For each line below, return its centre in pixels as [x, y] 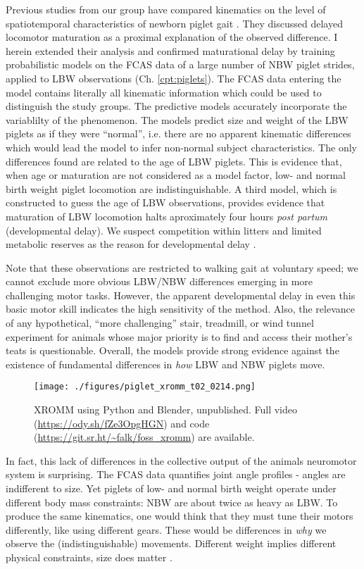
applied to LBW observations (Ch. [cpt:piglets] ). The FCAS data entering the [174, 78]
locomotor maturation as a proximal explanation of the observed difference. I [172, 37]
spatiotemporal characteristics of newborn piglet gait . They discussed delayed [174, 23]
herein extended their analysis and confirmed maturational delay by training [170, 50]
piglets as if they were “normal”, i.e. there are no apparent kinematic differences [178, 133]
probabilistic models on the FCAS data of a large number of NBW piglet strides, [180, 64]
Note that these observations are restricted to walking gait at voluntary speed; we [182, 267]
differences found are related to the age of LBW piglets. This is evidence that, [174, 161]
